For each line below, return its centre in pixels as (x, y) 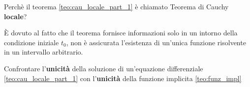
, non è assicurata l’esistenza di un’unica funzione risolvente (156, 42)
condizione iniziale (31, 42)
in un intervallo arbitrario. (44, 52)
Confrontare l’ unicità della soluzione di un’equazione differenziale (104, 68)
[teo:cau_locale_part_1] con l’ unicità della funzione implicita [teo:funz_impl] (123, 78)
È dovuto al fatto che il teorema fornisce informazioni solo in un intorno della (121, 33)
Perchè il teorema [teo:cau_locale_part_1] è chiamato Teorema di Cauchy (116, 6)
